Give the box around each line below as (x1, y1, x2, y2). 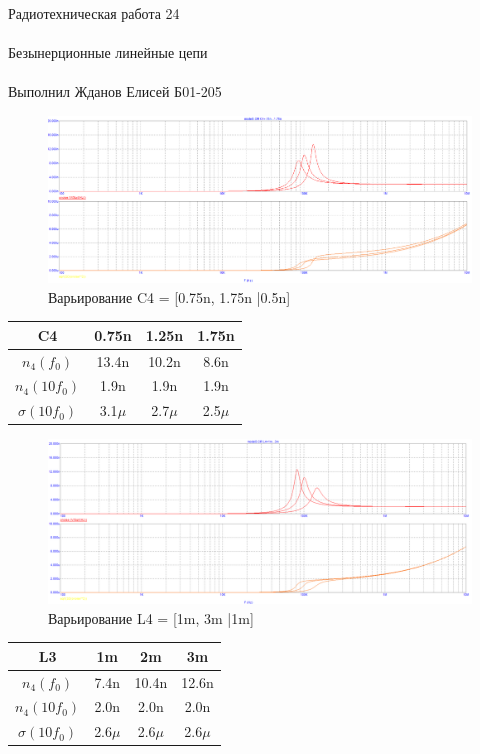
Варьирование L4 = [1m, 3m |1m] (48, 607, 254, 628)
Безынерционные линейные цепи (8, 42, 208, 63)
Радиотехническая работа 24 (8, 3, 180, 23)
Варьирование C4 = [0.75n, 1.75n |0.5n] (48, 286, 291, 307)
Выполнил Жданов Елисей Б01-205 (8, 81, 222, 102)
